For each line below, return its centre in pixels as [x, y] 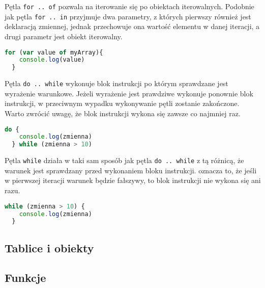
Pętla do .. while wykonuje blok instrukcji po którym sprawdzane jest [116, 83]
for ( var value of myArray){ [54, 52]
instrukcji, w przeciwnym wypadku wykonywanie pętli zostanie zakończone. [122, 103]
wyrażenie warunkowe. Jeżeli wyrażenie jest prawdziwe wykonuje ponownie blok [129, 93]
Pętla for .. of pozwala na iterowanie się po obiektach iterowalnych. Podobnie [129, 6]
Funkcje [25, 278]
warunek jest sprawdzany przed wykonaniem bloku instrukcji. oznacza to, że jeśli [131, 170]
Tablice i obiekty [49, 247]
